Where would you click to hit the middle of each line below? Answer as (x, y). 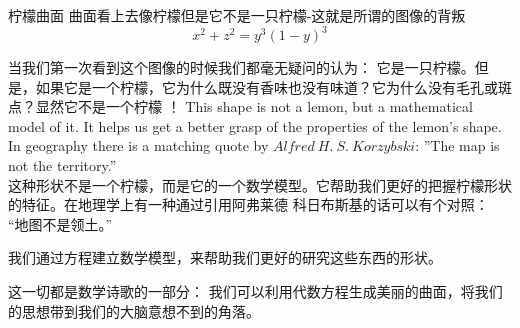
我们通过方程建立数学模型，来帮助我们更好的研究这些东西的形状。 (225, 257)
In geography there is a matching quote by (138, 145)
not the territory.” (62, 165)
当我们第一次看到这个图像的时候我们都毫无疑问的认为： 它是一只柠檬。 (241, 67)
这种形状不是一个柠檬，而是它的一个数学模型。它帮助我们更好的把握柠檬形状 (260, 184)
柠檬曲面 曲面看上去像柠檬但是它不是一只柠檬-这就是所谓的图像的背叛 (237, 15)
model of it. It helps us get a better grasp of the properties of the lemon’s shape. (255, 125)
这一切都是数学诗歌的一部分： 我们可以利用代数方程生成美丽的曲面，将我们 (255, 291)
